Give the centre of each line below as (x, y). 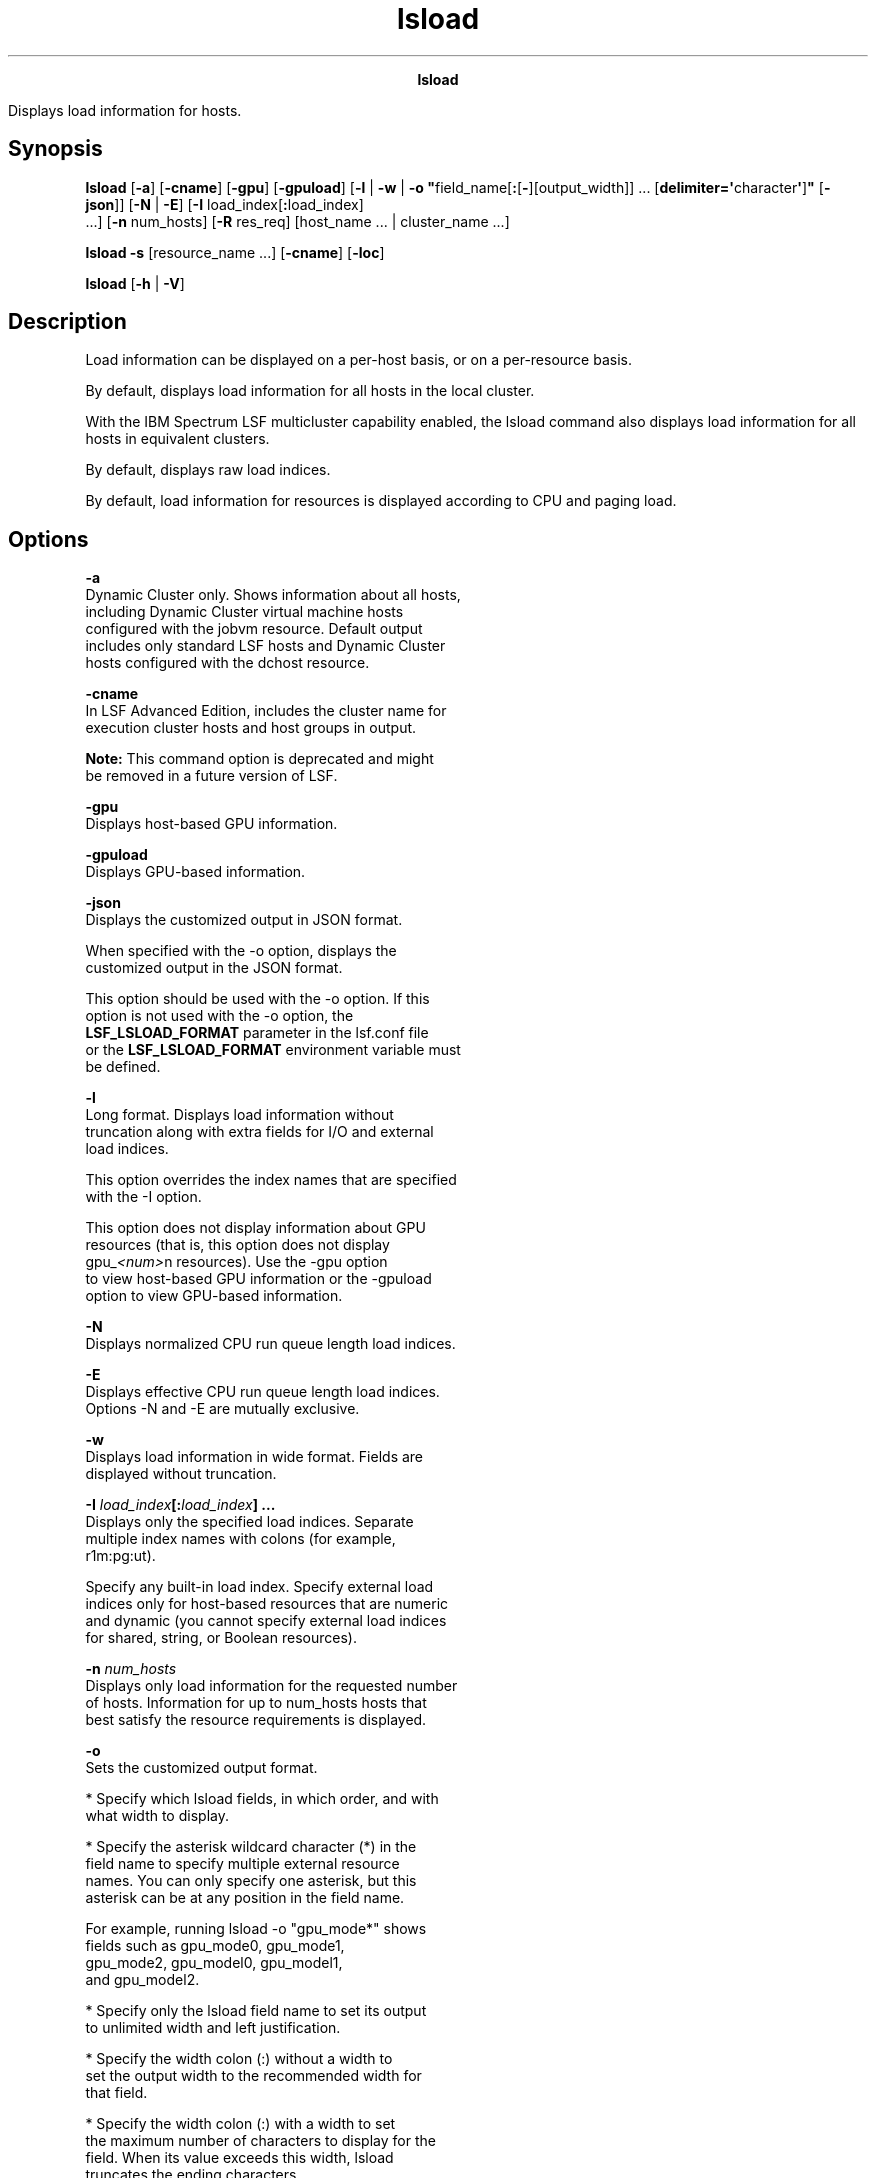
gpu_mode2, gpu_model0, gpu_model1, (214, 1963)
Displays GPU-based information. (195, 872)
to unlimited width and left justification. (213, 2028)
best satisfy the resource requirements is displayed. (256, 1720)
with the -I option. (143, 1197)
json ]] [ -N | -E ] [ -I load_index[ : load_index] (224, 204)
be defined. (123, 1067)
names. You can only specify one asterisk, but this (251, 1881)
